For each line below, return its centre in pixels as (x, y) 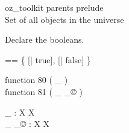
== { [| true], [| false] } (48, 59)
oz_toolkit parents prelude (54, 7)
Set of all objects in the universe (64, 19)
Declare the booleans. (45, 39)
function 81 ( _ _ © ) (44, 91)
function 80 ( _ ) (36, 80)
